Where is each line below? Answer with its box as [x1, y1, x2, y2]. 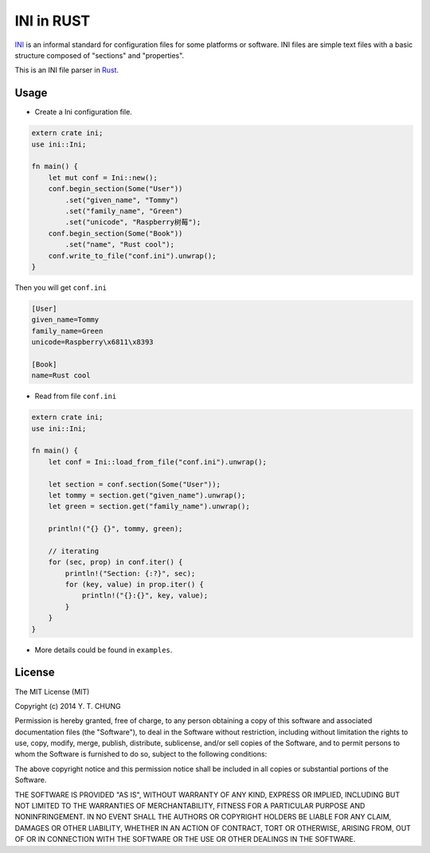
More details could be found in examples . [34, 645, 173, 655]
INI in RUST [14, 12, 91, 29]
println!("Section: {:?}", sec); [64, 569, 196, 577]
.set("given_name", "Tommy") [64, 195, 179, 205]
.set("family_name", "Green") [64, 206, 183, 215]
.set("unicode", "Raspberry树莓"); [64, 217, 201, 227]
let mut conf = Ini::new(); [48, 173, 158, 182]
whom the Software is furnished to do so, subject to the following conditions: [14, 749, 268, 759]
